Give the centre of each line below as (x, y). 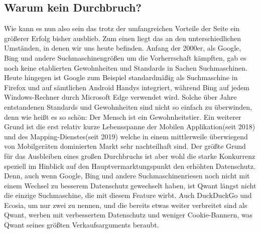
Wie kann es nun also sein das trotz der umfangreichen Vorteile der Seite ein (122, 28)
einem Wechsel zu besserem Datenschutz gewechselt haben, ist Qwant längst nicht (130, 185)
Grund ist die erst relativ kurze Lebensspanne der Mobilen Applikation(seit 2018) (130, 127)
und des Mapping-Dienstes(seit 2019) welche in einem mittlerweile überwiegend (126, 136)
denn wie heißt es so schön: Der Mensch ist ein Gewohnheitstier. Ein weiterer (123, 116)
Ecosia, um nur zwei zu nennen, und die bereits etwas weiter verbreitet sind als (126, 205)
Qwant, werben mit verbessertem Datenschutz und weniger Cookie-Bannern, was (128, 215)
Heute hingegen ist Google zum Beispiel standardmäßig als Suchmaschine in (121, 77)
